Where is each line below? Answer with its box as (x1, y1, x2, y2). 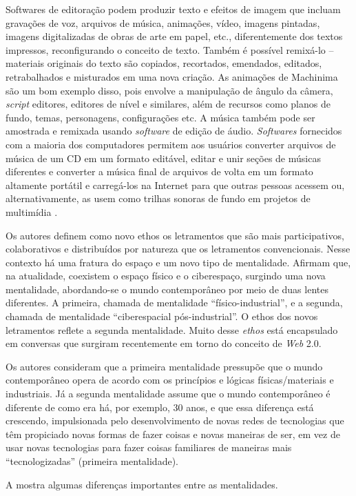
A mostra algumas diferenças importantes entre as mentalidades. (6, 477, 278, 491)
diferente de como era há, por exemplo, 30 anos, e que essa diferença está (6, 399, 314, 414)
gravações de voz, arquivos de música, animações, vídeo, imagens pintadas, (6, 15, 320, 30)
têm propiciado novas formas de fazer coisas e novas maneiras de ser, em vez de (6, 426, 340, 441)
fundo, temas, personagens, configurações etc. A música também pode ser (6, 110, 315, 124)
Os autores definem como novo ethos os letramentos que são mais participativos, (6, 228, 344, 242)
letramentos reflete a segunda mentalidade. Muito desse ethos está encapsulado (6, 322, 338, 337)
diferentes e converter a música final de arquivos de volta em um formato (6, 164, 313, 179)
